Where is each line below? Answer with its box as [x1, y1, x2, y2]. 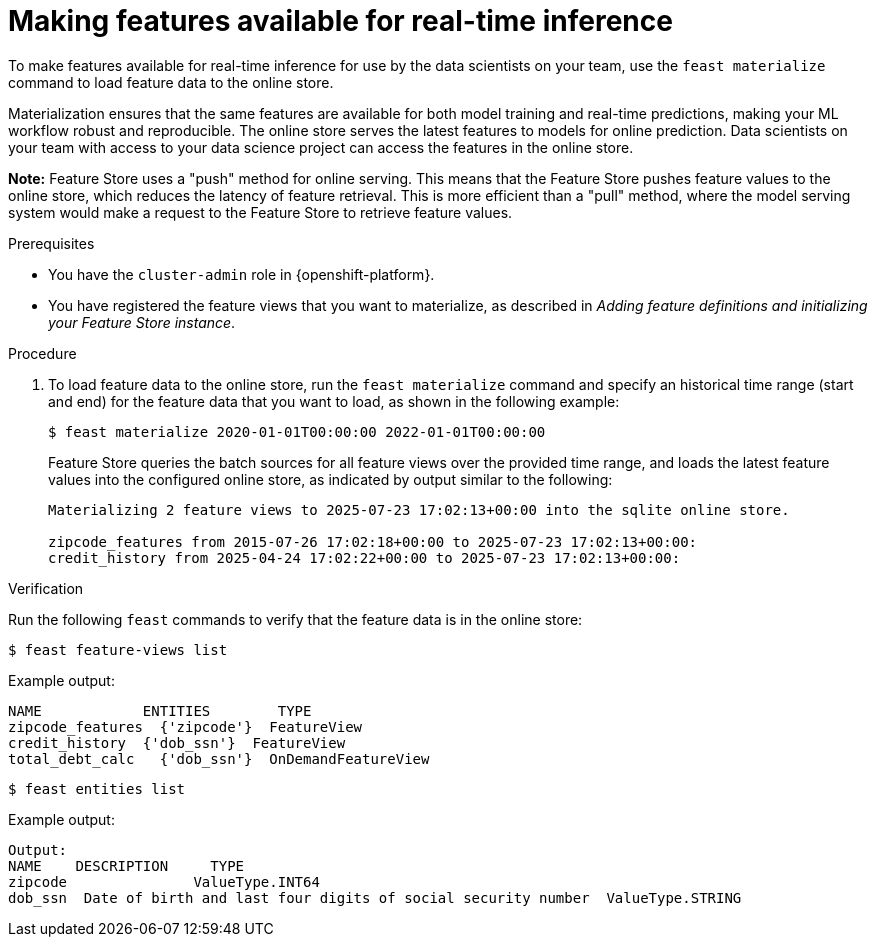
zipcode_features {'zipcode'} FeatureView [8, 718, 363, 735]
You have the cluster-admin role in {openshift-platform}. [48, 265, 435, 283]
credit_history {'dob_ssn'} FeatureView [8, 734, 346, 751]
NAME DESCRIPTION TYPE [8, 857, 245, 874]
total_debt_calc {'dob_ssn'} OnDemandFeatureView [8, 750, 430, 767]
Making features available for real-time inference [8, 4, 673, 38]
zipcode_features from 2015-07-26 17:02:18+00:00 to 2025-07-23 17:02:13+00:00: [48, 533, 698, 550]
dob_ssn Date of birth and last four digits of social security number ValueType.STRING [8, 889, 742, 906]
